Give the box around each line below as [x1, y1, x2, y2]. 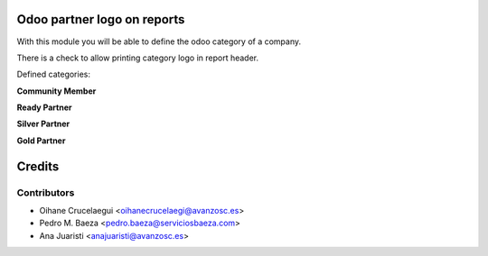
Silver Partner [16, 118, 70, 130]
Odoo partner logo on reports [16, 12, 185, 27]
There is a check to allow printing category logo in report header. [16, 52, 259, 63]
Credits [16, 159, 60, 174]
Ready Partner [16, 102, 72, 113]
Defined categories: [16, 69, 90, 80]
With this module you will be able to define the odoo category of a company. [16, 36, 302, 47]
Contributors [16, 186, 75, 198]
